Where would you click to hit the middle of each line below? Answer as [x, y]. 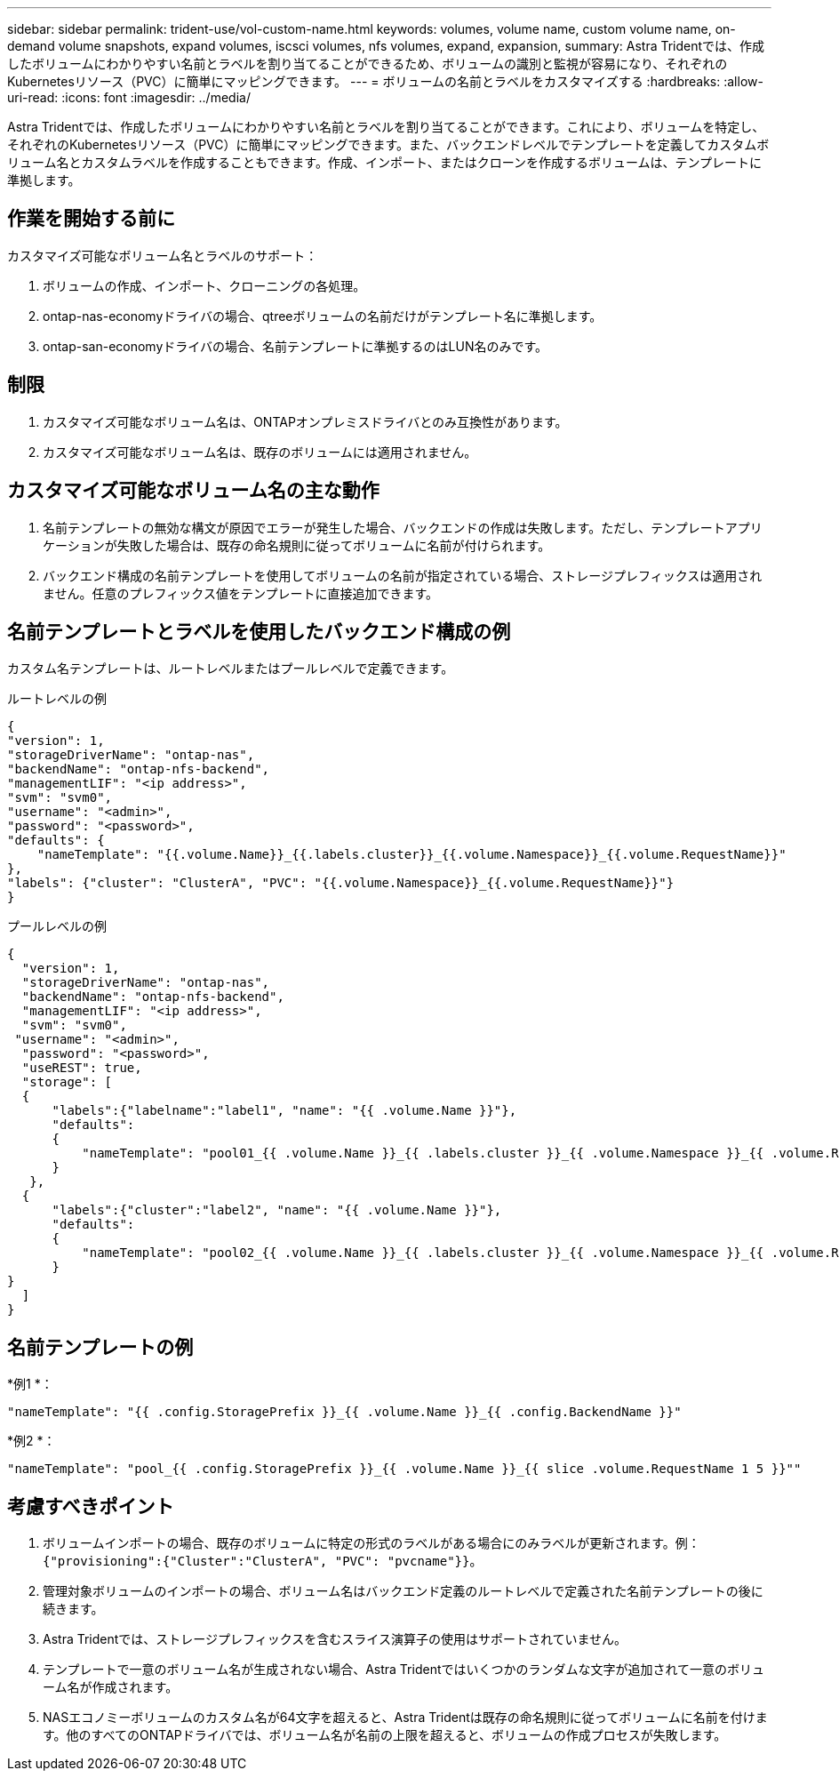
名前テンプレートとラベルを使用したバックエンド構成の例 [259, 631]
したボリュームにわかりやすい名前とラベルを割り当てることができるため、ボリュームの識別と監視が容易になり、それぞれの [368, 64]
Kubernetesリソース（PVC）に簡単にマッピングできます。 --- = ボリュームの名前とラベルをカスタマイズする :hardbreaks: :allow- [385, 81]
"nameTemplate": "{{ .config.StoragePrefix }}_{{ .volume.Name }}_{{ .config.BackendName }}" [344, 1412]
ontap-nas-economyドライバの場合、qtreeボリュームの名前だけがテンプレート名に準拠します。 [323, 316]
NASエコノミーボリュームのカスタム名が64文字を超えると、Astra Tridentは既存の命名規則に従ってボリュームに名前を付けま [405, 1718]
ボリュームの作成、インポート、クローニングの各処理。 [204, 285]
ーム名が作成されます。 [111, 1687]
